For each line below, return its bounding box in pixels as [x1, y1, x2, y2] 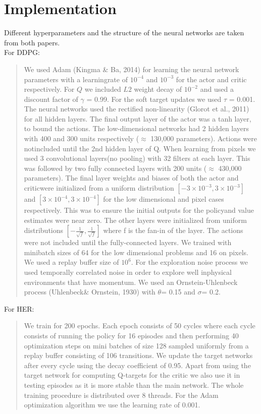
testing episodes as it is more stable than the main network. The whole [24, 379, 244, 390]
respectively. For [24, 84, 75, 94]
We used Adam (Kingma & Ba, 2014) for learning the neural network [24, 64, 239, 74]
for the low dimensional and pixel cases [103, 194, 224, 204]
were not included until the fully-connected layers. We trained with [24, 237, 232, 248]
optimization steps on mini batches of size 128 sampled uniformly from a [24, 340, 249, 350]
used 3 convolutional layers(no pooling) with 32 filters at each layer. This [24, 153, 250, 163]
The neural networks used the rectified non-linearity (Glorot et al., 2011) [24, 103, 249, 114]
